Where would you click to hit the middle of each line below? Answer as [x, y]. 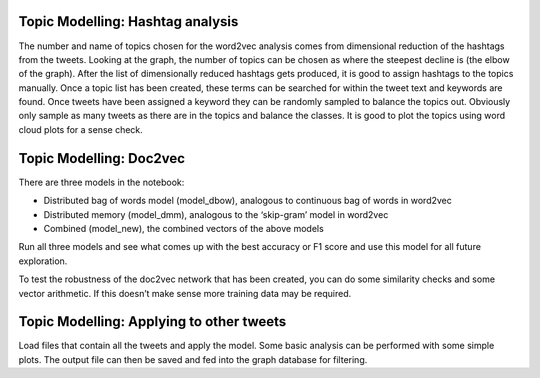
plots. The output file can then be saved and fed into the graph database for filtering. [193, 359]
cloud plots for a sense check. [81, 129]
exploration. [43, 261]
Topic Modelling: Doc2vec [101, 158]
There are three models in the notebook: [101, 182]
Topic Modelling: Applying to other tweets [152, 321]
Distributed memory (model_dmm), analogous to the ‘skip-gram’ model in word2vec [216, 214]
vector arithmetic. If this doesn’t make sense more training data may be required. [185, 293]
